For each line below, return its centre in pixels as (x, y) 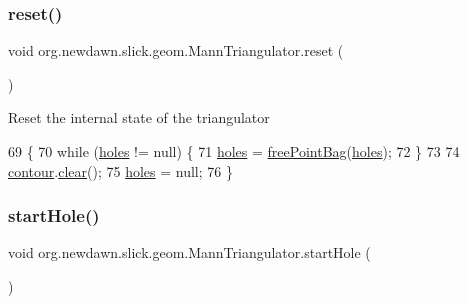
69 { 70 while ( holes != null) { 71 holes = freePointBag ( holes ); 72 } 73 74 (234, 151)
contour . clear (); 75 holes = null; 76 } (120, 170)
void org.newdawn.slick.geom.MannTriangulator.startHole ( (189, 252)
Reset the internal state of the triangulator (139, 117)
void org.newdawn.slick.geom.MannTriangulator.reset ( (176, 50)
